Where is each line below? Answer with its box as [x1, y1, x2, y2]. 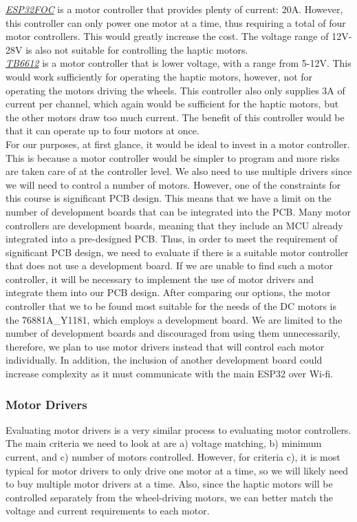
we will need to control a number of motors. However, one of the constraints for [6, 177, 341, 191]
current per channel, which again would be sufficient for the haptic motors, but [6, 96, 339, 111]
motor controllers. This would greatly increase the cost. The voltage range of [6, 29, 329, 43]
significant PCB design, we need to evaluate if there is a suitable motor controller [6, 244, 349, 259]
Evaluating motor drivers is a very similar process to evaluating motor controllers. [6, 422, 351, 437]
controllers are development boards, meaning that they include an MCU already [6, 218, 343, 232]
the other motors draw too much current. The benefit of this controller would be [6, 109, 345, 124]
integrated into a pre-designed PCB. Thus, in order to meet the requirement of [6, 231, 338, 246]
